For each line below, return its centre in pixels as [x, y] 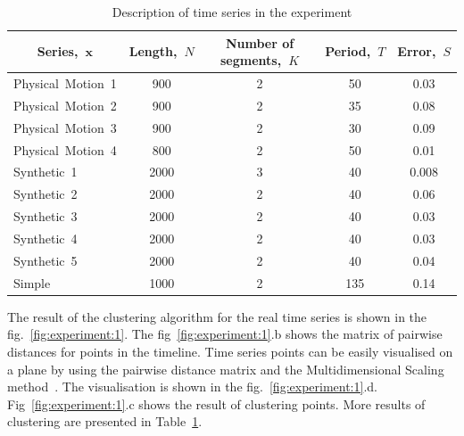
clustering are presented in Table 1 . [105, 421]
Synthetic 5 [46, 260]
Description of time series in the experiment [232, 12]
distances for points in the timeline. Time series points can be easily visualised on [230, 351]
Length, [153, 51]
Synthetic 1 [46, 172]
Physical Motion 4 [65, 149]
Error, [417, 51]
